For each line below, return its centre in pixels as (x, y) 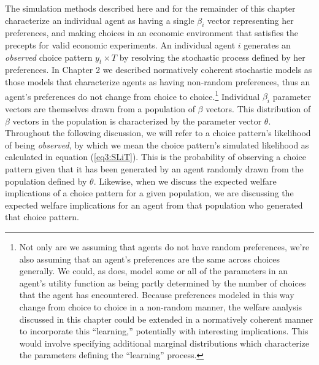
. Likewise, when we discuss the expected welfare (185, 181)
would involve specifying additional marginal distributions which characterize (164, 343)
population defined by (46, 181)
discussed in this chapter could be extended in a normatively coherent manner (166, 319)
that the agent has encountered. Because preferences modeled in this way (157, 295)
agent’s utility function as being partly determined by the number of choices (163, 282)
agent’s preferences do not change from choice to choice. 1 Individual (133, 95)
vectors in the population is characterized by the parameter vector (137, 121)
